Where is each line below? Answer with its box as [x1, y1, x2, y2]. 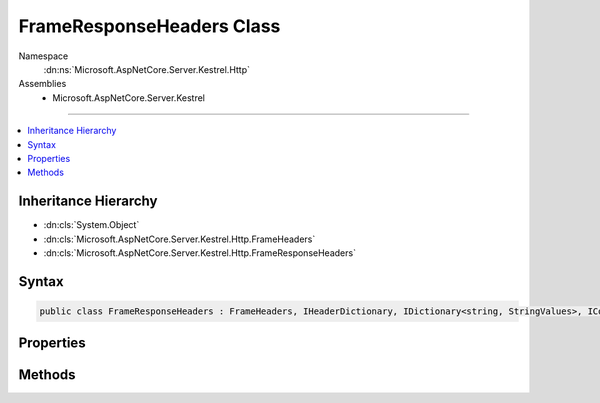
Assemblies [18, 78, 67, 90]
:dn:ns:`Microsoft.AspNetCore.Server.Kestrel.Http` [43, 63, 250, 75]
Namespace [18, 50, 69, 62]
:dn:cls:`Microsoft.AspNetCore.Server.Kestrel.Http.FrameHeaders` [43, 233, 316, 245]
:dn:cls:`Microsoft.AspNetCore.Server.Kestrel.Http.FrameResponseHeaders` [43, 246, 357, 259]
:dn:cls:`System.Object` [43, 219, 140, 231]
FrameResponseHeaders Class [18, 15, 281, 37]
